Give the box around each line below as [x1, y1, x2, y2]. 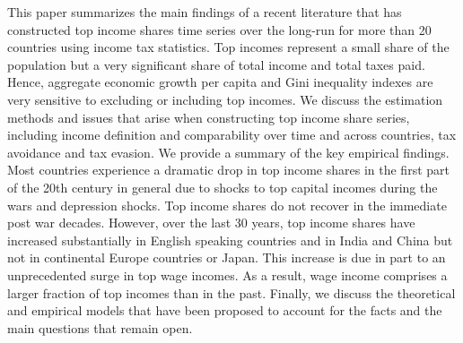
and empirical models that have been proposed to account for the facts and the [7, 301, 442, 320]
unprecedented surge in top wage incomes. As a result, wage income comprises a [7, 265, 448, 284]
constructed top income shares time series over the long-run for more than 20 [7, 20, 432, 39]
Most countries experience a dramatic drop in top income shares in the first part [7, 160, 450, 179]
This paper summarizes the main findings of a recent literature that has [7, 3, 402, 21]
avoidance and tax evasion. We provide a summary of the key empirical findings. [7, 142, 450, 161]
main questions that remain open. [7, 318, 193, 337]
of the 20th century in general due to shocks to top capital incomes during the [7, 177, 438, 196]
